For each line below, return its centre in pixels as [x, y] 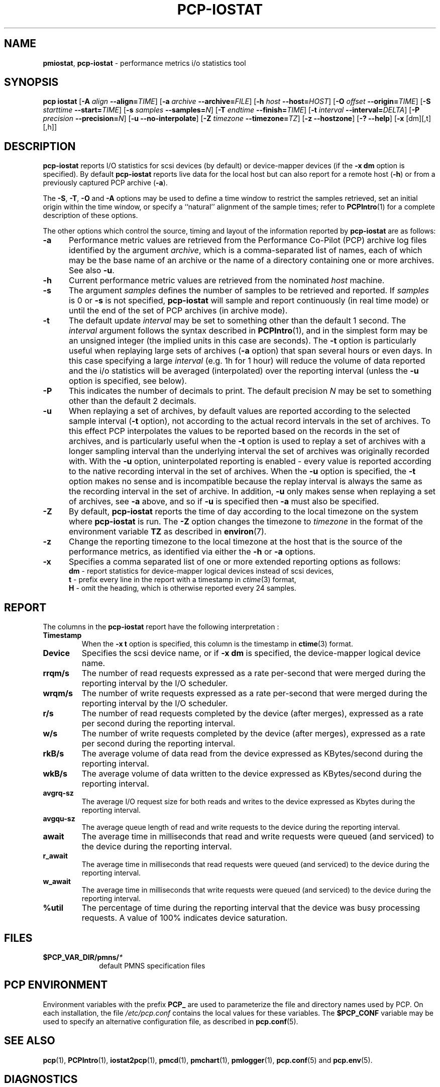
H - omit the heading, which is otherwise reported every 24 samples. [183, 588]
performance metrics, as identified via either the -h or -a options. [192, 552]
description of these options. [90, 215]
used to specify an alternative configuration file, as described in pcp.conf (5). [171, 1021]
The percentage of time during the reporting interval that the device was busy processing [251, 908]
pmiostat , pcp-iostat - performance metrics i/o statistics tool [144, 63]
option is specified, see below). [128, 381]
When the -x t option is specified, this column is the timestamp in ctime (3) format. [217, 644]
